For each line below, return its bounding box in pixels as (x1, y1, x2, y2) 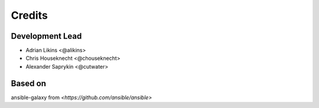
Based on (11, 78, 47, 88)
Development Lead (11, 31, 82, 41)
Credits (11, 9, 48, 22)
